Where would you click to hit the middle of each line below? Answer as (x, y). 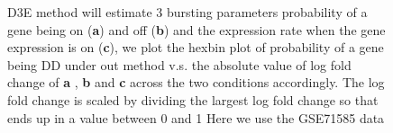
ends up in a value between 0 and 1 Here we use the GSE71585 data (196, 117)
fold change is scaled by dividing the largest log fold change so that (193, 99)
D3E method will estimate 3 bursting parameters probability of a (187, 12)
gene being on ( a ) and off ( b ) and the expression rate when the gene (196, 29)
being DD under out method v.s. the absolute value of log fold (179, 64)
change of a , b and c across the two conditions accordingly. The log (196, 82)
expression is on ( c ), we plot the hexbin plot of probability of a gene (196, 47)
